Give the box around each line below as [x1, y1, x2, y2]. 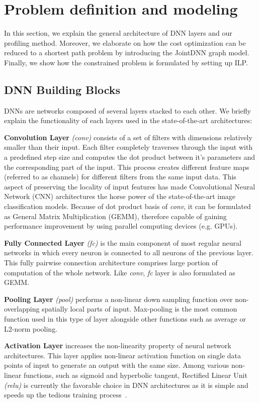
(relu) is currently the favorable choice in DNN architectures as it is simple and [4, 379, 248, 390]
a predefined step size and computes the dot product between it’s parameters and [4, 152, 255, 162]
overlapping [4, 304, 40, 314]
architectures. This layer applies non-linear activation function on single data [4, 350, 241, 360]
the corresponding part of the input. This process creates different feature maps [4, 161, 249, 172]
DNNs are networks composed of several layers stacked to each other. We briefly [4, 105, 251, 116]
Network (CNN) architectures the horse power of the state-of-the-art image [4, 191, 236, 201]
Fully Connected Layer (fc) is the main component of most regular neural [4, 237, 241, 248]
